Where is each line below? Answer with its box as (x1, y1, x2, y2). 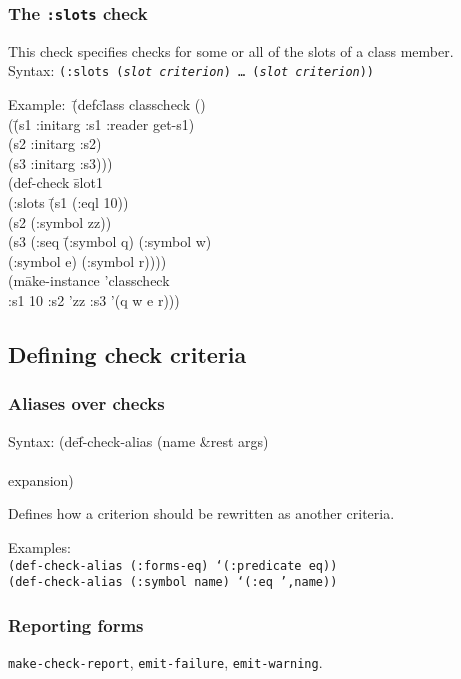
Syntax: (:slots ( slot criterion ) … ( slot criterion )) (8, 60, 375, 81)
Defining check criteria (8, 338, 247, 369)
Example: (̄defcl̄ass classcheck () (8, 94, 206, 115)
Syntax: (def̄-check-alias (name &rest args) (8, 430, 269, 451)
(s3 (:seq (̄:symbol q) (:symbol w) (8, 231, 212, 252)
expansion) (8, 469, 74, 490)
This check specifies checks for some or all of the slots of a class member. (8, 40, 454, 61)
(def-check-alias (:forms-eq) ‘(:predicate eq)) (8, 558, 338, 573)
